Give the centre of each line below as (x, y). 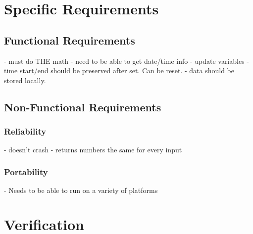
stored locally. (25, 80)
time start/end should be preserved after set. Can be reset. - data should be (119, 70)
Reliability (25, 131)
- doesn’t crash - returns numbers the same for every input (93, 150)
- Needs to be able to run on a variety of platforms (81, 190)
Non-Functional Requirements (83, 107)
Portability (26, 171)
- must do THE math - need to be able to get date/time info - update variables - (126, 61)
